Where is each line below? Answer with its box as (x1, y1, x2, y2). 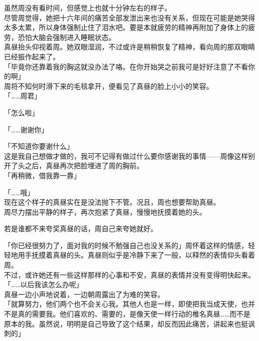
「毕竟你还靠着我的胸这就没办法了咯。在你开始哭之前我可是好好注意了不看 (4, 61, 248, 71)
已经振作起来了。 (4, 51, 60, 61)
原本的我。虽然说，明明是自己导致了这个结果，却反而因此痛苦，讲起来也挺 (4, 318, 248, 329)
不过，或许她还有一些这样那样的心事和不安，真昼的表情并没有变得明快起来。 (4, 269, 255, 280)
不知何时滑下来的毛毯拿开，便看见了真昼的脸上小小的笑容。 (17, 80, 213, 91)
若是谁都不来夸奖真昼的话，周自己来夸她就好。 (4, 223, 157, 234)
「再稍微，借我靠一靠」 (4, 170, 81, 180)
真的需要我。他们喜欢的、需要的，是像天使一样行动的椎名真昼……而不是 (17, 309, 251, 319)
